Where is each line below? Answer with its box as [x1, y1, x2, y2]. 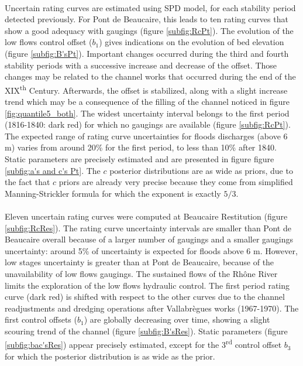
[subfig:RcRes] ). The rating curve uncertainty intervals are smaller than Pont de [5, 221, 291, 234]
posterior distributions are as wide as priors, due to [109, 164, 293, 176]
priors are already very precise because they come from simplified [58, 176, 293, 188]
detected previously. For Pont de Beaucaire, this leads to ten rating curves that [5, 13, 288, 25]
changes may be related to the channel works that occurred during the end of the [5, 70, 296, 83]
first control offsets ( [5, 313, 77, 326]
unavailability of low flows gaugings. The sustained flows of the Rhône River [5, 267, 278, 279]
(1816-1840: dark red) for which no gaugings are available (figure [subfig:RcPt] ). [5, 118, 291, 131]
